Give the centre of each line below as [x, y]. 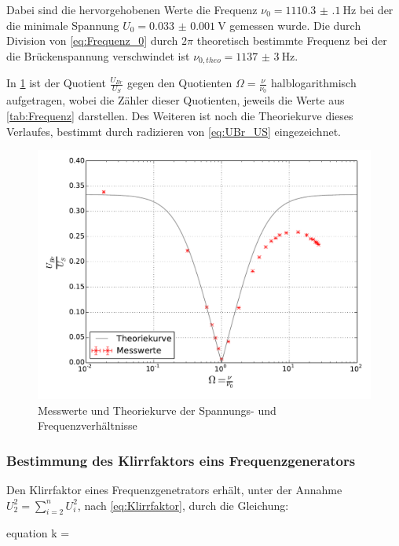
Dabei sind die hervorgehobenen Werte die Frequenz [132, 9]
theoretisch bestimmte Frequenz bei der [292, 40]
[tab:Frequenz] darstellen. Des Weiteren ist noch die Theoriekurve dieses [180, 116]
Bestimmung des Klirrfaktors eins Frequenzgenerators [181, 460]
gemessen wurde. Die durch [295, 25]
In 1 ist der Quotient [56, 83]
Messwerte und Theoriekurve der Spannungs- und [157, 410]
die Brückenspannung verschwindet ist [98, 55]
